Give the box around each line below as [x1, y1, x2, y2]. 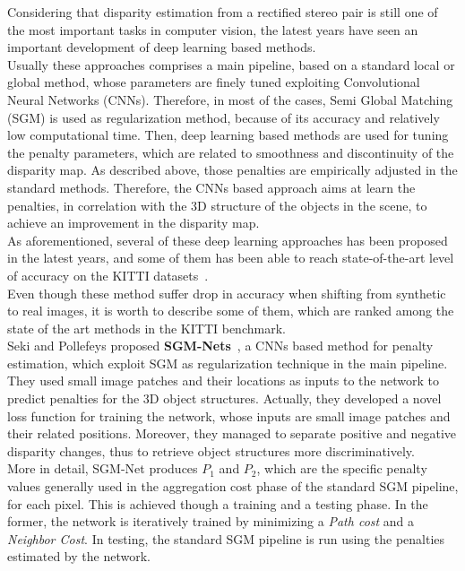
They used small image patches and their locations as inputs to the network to [7, 371, 439, 390]
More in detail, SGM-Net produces [7, 459, 198, 478]
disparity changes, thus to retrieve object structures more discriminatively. [7, 441, 415, 460]
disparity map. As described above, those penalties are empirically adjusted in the [7, 160, 458, 179]
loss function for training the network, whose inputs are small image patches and [7, 406, 451, 425]
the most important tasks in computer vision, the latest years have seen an [7, 20, 418, 39]
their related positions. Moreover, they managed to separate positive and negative [7, 424, 457, 443]
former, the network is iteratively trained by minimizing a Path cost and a [7, 512, 415, 531]
